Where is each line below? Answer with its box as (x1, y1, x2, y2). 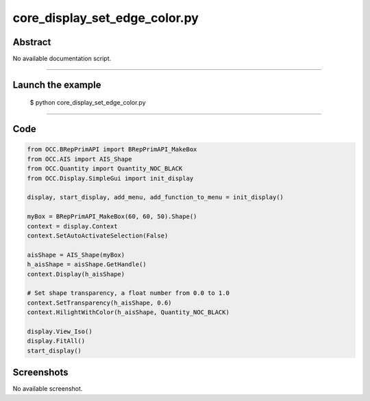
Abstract (12, 36, 51, 48)
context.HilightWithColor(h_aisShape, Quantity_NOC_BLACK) (27, 309, 230, 316)
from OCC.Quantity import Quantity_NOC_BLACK (27, 165, 183, 172)
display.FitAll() (27, 337, 86, 345)
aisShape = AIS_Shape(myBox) (27, 250, 125, 259)
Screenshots (12, 367, 69, 378)
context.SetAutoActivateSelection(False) (27, 231, 169, 240)
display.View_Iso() (27, 327, 92, 335)
